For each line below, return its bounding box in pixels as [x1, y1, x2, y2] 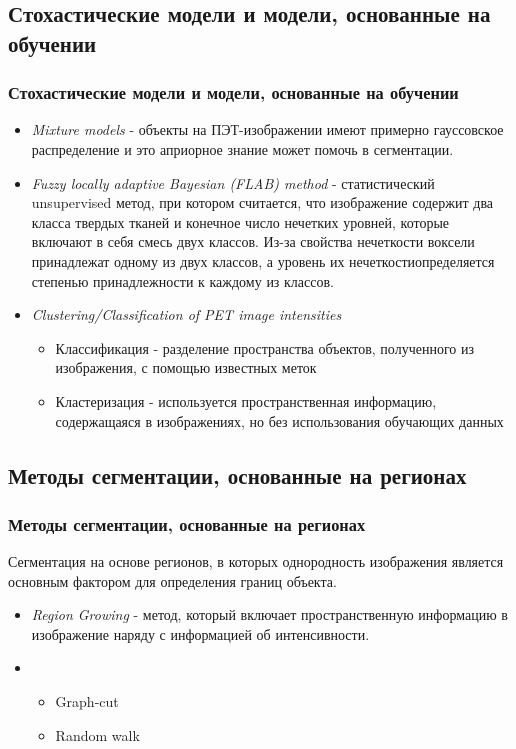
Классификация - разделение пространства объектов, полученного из [55, 337, 474, 358]
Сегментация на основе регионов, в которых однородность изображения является [8, 551, 504, 572]
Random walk [55, 724, 140, 745]
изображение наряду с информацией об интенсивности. [31, 623, 370, 644]
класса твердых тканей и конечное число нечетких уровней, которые [31, 211, 450, 232]
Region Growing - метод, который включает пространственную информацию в [31, 604, 508, 625]
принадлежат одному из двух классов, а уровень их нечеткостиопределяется [31, 250, 495, 271]
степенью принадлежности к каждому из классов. [31, 270, 334, 291]
